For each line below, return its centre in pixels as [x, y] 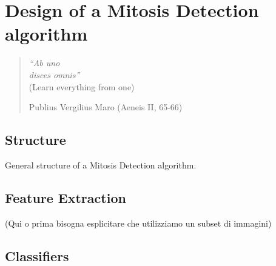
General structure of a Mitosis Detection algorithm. [101, 165]
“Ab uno [44, 63]
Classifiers [37, 255]
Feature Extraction [66, 197]
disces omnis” [54, 74]
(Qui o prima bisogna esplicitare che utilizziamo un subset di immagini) [138, 223]
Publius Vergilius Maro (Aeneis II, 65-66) [106, 107]
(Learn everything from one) [82, 86]
